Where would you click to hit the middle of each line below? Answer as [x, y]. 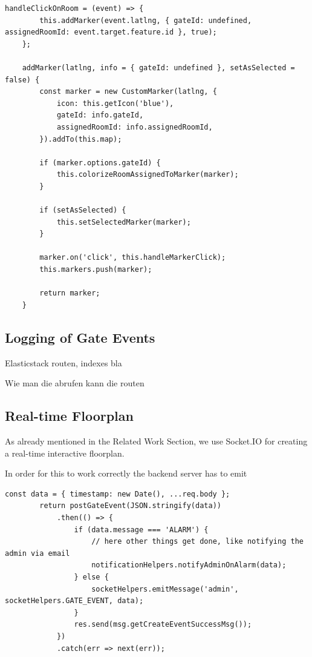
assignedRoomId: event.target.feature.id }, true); [111, 32]
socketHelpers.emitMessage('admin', [165, 589]
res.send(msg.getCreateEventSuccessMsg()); [163, 625]
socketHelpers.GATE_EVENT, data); [74, 601]
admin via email [37, 553]
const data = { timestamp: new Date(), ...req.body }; [118, 494]
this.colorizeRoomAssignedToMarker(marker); [148, 175]
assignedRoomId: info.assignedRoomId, [135, 127]
